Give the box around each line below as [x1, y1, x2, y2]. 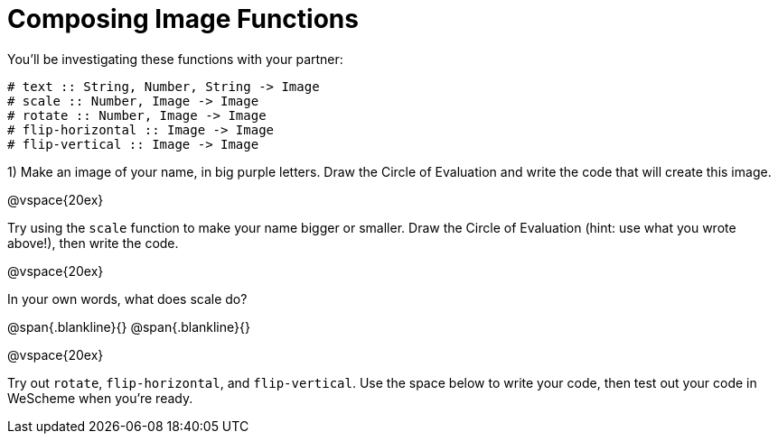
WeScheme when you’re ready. [7, 390, 193, 406]
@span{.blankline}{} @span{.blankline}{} [7, 318, 250, 335]
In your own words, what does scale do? [7, 290, 248, 307]
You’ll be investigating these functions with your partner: [7, 51, 343, 67]
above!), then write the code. [7, 234, 179, 251]
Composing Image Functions [7, 4, 359, 34]
